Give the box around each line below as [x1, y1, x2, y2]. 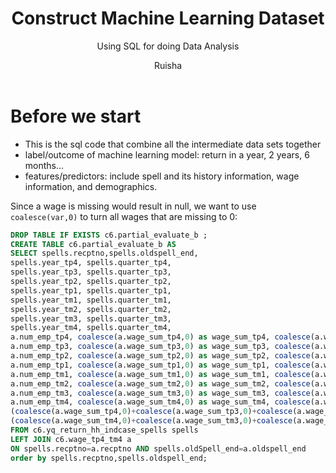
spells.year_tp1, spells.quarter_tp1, [10, 285, 172, 296]
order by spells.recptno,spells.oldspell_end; [10, 453, 208, 463]
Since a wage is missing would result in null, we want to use [10, 200, 257, 212]
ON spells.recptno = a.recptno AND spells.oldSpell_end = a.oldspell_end [10, 443, 307, 454]
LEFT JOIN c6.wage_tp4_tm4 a [10, 434, 132, 444]
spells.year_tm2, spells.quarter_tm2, [10, 304, 172, 314]
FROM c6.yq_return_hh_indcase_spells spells [10, 425, 199, 436]
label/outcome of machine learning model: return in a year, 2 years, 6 [24, 148, 310, 161]
